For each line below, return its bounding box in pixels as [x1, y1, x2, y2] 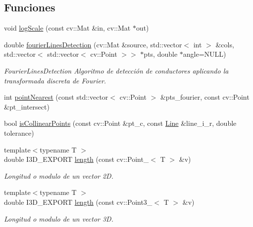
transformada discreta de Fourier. [4, 75, 106, 85]
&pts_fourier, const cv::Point [160, 92, 250, 102]
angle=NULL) [183, 49, 226, 59]
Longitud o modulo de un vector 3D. [4, 213, 113, 224]
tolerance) [4, 127, 34, 138]
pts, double [144, 49, 178, 59]
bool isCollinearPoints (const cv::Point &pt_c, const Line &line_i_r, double [4, 118, 237, 128]
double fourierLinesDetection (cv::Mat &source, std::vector [4, 39, 182, 49]
